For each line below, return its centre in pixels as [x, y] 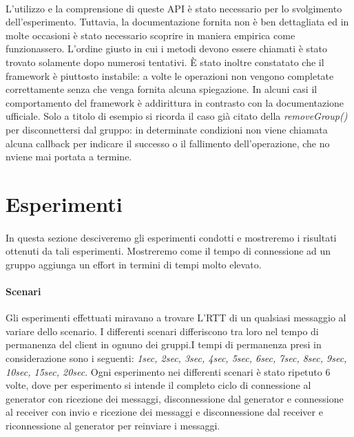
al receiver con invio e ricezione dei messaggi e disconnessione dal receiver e [164, 412]
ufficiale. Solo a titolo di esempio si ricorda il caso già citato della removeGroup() [177, 116]
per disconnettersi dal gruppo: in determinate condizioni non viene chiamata [167, 129]
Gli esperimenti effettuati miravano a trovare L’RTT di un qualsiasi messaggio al [176, 318]
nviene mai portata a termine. [69, 157]
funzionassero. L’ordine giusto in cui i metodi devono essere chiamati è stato [167, 49]
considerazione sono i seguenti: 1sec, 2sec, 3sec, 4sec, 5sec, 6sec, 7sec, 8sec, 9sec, [176, 358]
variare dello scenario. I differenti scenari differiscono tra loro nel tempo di [162, 331]
